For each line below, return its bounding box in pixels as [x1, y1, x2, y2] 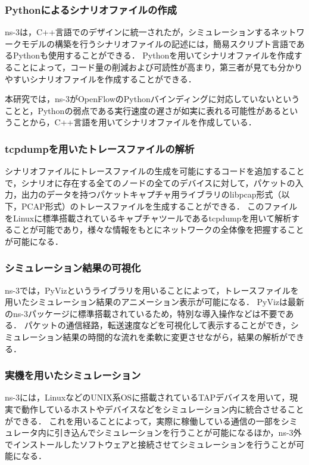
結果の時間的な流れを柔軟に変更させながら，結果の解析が [63, 330, 288, 343]
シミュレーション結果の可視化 [5, 260, 141, 275]
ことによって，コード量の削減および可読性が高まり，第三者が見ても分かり [13, 61, 303, 73]
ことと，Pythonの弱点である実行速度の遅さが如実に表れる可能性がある [5, 104, 282, 116]
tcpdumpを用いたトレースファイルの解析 [5, 141, 195, 156]
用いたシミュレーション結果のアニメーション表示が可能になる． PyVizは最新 [5, 295, 305, 308]
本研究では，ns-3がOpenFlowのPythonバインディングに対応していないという [5, 93, 300, 105]
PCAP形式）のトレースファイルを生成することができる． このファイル [21, 199, 298, 212]
